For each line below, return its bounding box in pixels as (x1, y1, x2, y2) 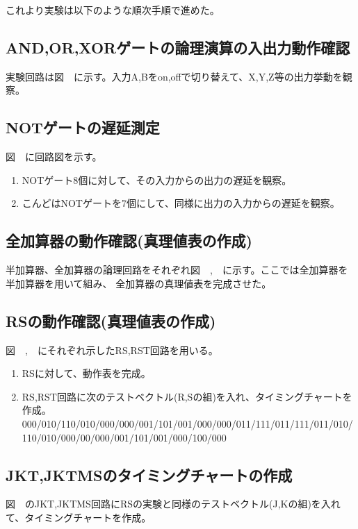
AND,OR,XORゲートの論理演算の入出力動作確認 (6, 36, 350, 58)
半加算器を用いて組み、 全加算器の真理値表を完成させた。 (6, 276, 272, 290)
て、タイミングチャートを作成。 (6, 510, 152, 524)
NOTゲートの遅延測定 (6, 117, 160, 138)
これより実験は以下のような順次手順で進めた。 (6, 3, 220, 17)
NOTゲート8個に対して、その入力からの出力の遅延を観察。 (22, 172, 292, 187)
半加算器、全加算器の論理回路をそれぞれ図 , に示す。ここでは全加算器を (6, 262, 348, 277)
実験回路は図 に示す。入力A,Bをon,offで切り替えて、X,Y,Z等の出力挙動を (6, 69, 343, 83)
